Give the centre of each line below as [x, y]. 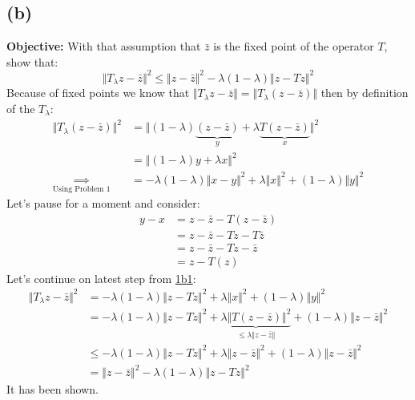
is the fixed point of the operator [294, 46]
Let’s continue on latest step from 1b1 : [101, 278]
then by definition [365, 93]
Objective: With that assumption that [104, 46]
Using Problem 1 [81, 189]
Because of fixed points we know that [98, 93]
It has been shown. [52, 389]
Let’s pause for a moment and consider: [103, 202]
